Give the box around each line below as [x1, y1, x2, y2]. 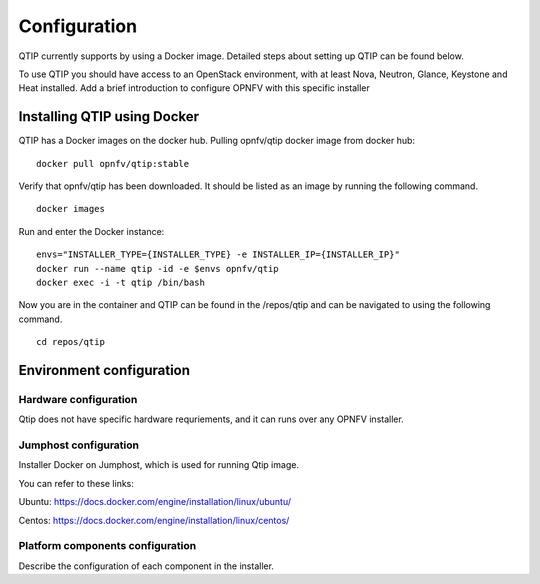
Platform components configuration [18, 539, 197, 553]
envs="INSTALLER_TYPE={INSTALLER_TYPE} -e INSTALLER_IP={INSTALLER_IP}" [36, 249, 400, 260]
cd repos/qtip [36, 336, 105, 348]
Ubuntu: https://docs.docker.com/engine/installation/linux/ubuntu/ [18, 496, 292, 508]
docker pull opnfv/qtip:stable [36, 158, 190, 169]
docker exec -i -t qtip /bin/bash [36, 276, 205, 288]
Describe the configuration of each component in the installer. [18, 560, 275, 572]
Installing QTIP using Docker [18, 108, 200, 125]
